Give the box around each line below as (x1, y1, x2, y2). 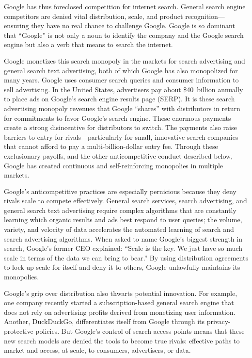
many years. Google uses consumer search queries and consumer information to (4, 75, 239, 85)
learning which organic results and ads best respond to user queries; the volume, (4, 214, 242, 225)
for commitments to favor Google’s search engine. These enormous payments (4, 113, 231, 123)
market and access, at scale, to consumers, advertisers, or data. (4, 345, 191, 355)
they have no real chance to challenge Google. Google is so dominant (31, 20, 235, 31)
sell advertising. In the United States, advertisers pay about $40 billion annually (4, 84, 243, 94)
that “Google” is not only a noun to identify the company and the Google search (4, 30, 244, 40)
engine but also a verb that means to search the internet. (4, 39, 173, 49)
